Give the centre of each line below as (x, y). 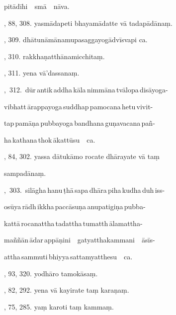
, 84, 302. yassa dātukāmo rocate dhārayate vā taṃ (82, 156)
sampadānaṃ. (25, 173)
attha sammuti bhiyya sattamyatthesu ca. (68, 256)
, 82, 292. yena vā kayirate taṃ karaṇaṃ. (67, 290)
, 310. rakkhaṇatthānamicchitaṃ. (54, 56)
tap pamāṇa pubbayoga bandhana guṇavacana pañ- (80, 123)
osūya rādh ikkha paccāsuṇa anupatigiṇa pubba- (75, 206)
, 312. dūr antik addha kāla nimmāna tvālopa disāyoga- (86, 89)
